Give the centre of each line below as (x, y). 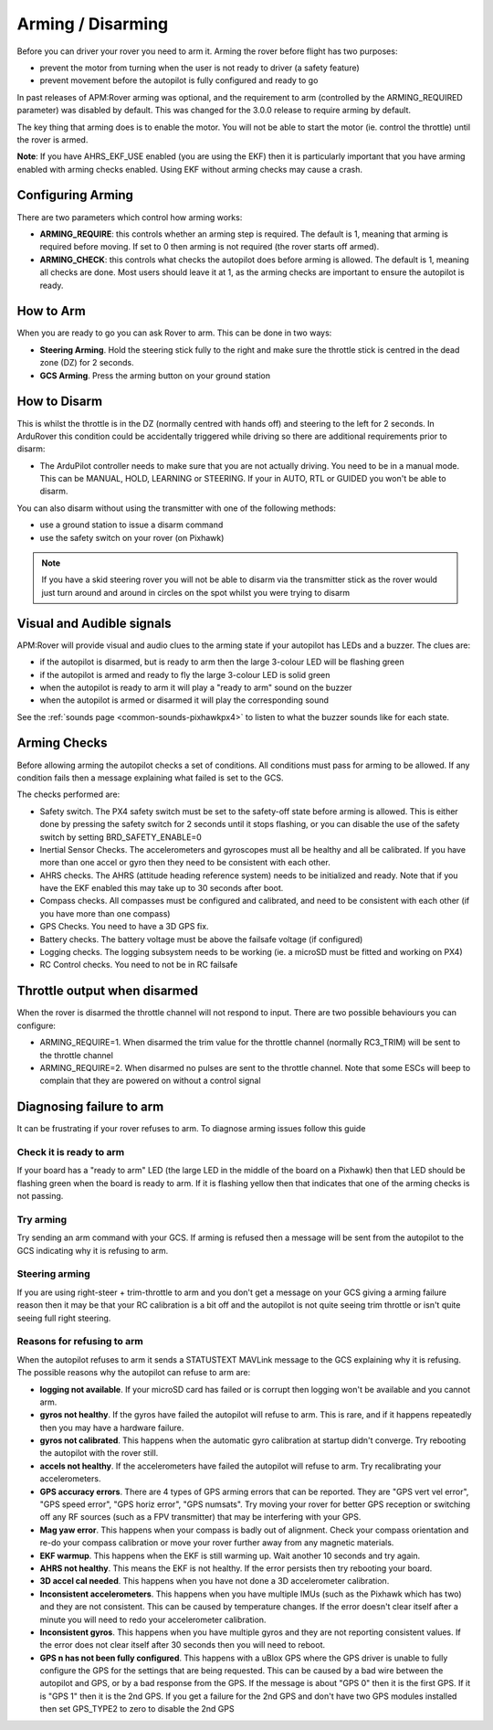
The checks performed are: (68, 794)
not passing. (40, 1196)
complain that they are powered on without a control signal (150, 1081)
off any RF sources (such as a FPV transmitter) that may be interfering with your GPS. (200, 1517)
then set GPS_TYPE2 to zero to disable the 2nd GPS (137, 1709)
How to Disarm (60, 402)
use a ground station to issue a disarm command (131, 525)
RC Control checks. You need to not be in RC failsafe (139, 965)
